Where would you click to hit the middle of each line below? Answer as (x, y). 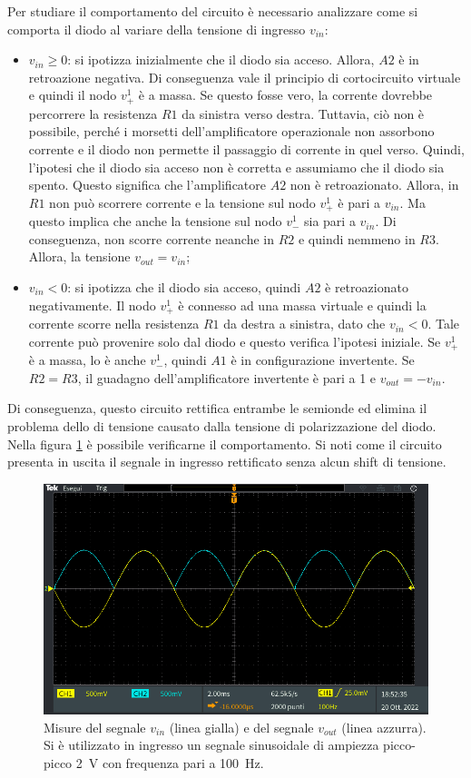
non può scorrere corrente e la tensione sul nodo (182, 202)
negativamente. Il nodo (92, 305)
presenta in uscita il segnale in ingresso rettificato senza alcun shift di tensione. (227, 462)
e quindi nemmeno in (357, 238)
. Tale (444, 324)
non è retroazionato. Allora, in (374, 185)
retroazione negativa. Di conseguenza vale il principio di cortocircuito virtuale (245, 77)
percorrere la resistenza (93, 113)
